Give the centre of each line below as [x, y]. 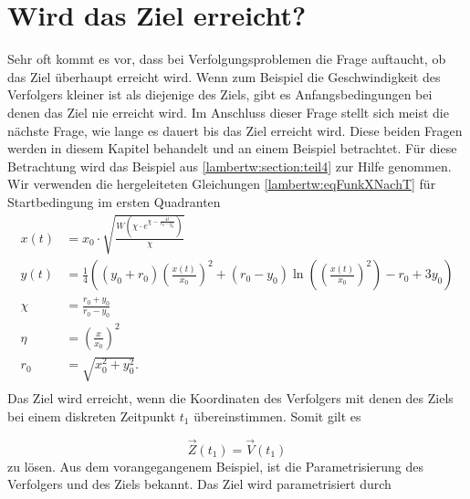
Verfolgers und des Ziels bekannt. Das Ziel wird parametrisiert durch [199, 484]
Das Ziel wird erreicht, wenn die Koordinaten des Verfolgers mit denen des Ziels [230, 398]
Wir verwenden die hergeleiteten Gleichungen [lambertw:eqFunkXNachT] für [222, 184]
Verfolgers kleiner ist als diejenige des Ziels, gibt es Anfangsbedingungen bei [220, 94]
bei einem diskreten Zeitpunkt [92, 416]
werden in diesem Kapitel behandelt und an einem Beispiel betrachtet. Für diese [232, 148]
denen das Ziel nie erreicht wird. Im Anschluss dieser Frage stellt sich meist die [228, 112]
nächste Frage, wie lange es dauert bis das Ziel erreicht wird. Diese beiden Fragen [235, 130]
